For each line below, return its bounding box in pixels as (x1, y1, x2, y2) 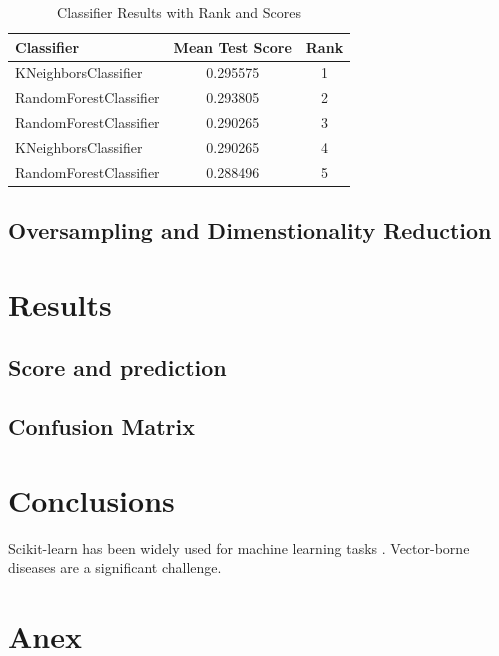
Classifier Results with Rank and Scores (57, 2, 302, 22)
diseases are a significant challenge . (8, 557, 222, 578)
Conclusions (8, 479, 175, 520)
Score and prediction (8, 352, 227, 383)
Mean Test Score (173, 36, 292, 57)
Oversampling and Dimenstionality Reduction (8, 215, 492, 246)
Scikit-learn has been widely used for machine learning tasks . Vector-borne (8, 537, 470, 558)
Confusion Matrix (8, 411, 195, 442)
